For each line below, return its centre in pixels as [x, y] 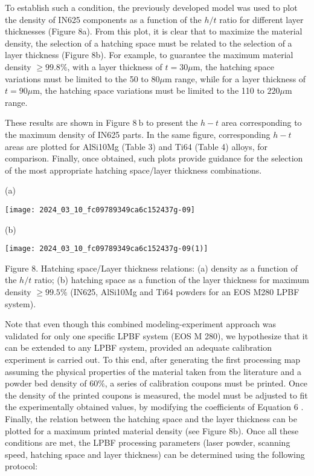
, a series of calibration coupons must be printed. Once [206, 383]
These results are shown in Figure [67, 122]
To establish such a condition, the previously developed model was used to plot [151, 7]
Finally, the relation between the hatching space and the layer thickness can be [151, 418]
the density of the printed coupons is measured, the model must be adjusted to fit [156, 395]
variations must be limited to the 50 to [77, 78]
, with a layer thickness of [115, 66]
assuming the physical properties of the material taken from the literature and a [153, 371]
